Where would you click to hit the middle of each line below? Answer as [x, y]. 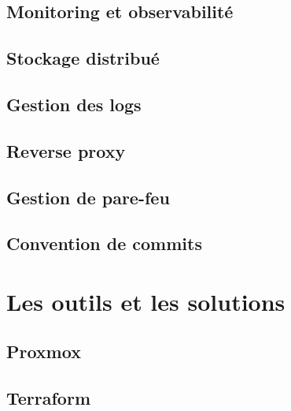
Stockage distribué [83, 58]
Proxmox [44, 351]
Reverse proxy [66, 150]
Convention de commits [104, 243]
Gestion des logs [74, 104]
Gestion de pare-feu [88, 197]
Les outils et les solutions [146, 301]
